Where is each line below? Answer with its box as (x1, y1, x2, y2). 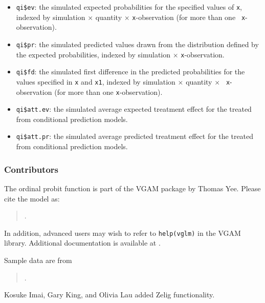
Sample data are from (4, 254, 72, 265)
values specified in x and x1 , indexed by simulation (16, 76, 175, 87)
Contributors (4, 163, 59, 175)
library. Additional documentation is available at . (4, 237, 161, 248)
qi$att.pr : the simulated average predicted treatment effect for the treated (16, 131, 254, 142)
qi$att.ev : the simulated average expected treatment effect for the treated (16, 104, 252, 114)
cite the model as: (4, 193, 60, 204)
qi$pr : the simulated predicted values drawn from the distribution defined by (16, 38, 259, 49)
